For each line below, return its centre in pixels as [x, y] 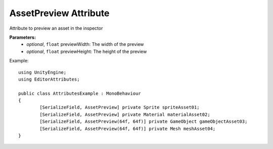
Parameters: [23, 37]
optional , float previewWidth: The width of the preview [85, 44]
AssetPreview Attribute [59, 13]
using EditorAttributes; [49, 79]
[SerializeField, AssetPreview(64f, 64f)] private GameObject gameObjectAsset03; [144, 122]
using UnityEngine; [42, 72]
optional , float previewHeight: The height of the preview [87, 51]
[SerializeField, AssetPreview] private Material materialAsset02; [125, 114]
